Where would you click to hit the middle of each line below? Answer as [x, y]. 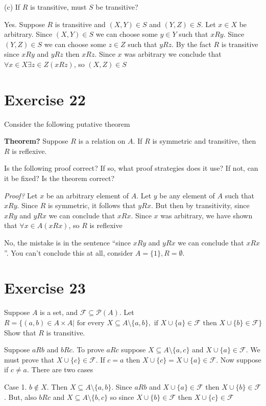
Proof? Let [21, 195]
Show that [20, 332]
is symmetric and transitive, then [204, 141]
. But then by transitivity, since [200, 205]
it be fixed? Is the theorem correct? [59, 178]
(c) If [12, 7]
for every [91, 323]
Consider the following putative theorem [67, 123]
